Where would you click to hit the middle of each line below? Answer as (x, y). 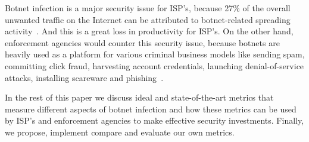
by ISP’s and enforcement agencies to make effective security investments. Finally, (154, 120)
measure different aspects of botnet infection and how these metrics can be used (151, 109)
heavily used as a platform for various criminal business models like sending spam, (155, 54)
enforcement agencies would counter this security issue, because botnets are (142, 42)
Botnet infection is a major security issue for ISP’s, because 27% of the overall (148, 8)
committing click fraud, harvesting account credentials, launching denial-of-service (154, 65)
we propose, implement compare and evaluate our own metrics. (120, 132)
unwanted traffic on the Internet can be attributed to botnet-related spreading (148, 19)
